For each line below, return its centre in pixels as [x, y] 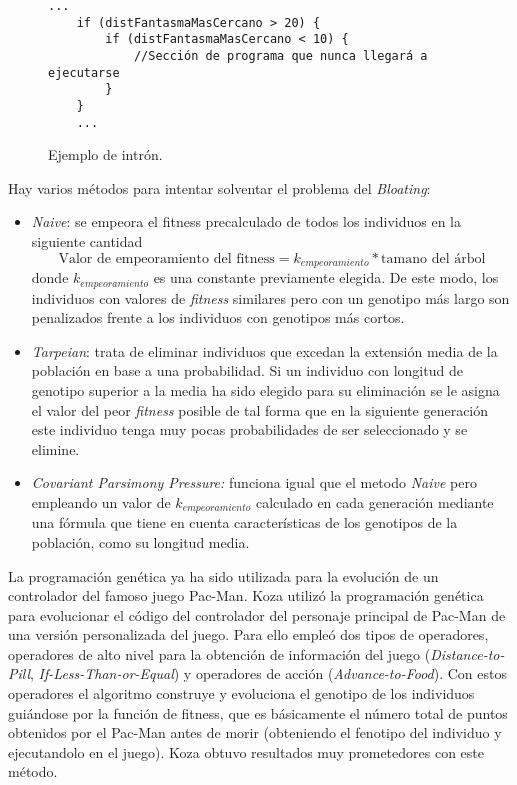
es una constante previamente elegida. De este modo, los [326, 277]
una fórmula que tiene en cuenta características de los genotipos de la [244, 522]
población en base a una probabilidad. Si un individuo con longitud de [247, 370]
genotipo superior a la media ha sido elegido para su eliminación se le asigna [265, 389]
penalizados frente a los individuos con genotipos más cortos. [218, 317]
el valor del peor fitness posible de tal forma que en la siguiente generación [260, 409]
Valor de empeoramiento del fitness [166, 258]
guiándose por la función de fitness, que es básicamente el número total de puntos [258, 712]
